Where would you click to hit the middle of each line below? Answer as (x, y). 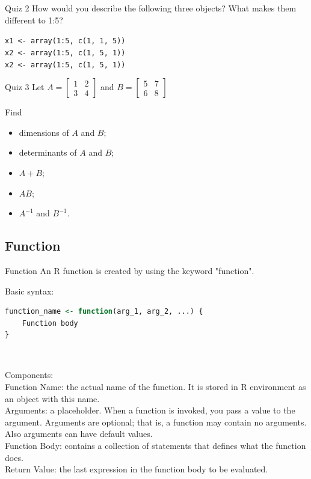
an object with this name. (52, 398)
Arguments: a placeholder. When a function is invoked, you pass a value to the (150, 410)
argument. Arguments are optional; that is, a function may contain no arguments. (156, 422)
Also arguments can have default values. (79, 434)
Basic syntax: (29, 291)
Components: (29, 375)
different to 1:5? (34, 20)
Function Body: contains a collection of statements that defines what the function (155, 446)
